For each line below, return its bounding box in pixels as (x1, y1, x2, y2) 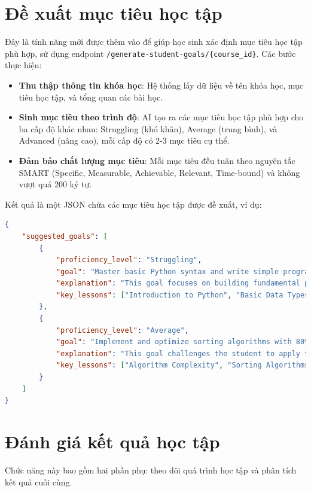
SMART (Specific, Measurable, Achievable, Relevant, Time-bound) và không (19, 166, 300, 178)
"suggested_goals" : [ (22, 232, 108, 241)
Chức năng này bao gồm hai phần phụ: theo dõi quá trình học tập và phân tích (5, 463, 297, 476)
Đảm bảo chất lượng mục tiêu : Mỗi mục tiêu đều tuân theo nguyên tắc (19, 154, 295, 166)
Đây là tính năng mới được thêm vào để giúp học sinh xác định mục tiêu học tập (5, 35, 303, 48)
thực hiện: (5, 59, 42, 71)
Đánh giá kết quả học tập (5, 429, 220, 453)
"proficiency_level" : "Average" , (56, 326, 189, 335)
